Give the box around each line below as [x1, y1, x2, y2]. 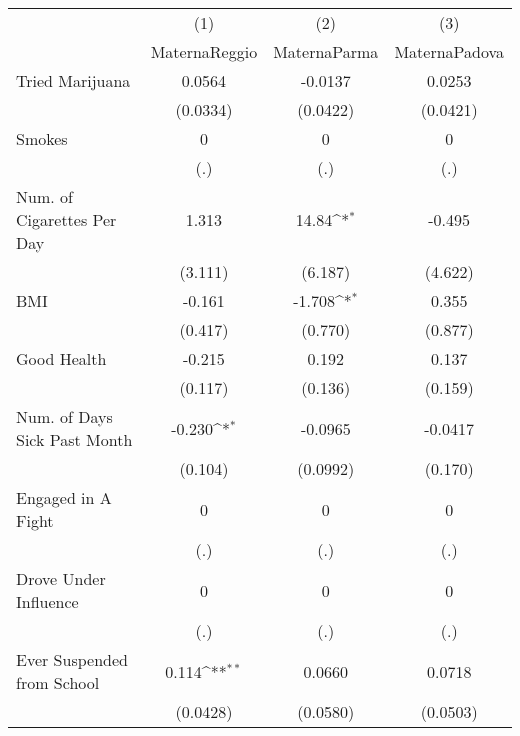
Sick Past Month [16, 428, 133, 451]
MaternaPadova [394, 40, 504, 63]
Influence [16, 590, 79, 613]
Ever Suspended [16, 648, 128, 671]
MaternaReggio [150, 40, 258, 63]
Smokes [16, 127, 68, 150]
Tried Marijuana [16, 69, 131, 92]
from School [16, 671, 100, 694]
